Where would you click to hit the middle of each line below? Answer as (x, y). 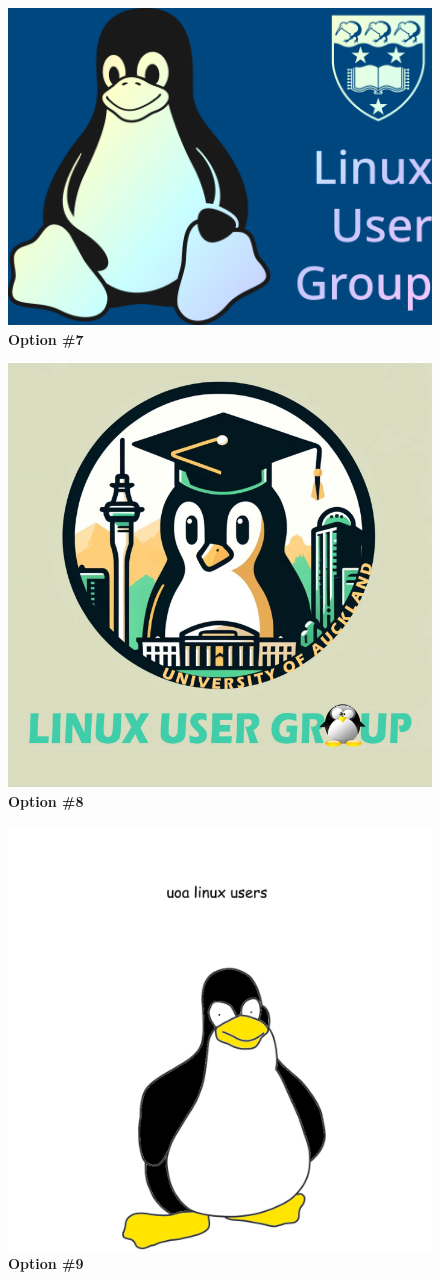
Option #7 (46, 338)
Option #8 (46, 801)
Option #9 (46, 1263)
